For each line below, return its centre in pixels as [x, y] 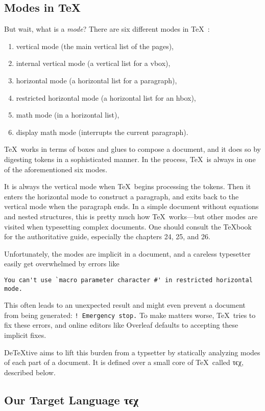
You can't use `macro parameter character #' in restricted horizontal [128, 280]
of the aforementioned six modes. [56, 169]
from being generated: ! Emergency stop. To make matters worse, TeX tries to [130, 315]
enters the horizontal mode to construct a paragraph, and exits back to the [122, 196]
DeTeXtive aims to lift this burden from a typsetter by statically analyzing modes [132, 352]
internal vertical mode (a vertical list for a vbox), [93, 63]
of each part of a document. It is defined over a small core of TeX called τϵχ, [124, 362]
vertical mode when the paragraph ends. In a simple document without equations [131, 206]
